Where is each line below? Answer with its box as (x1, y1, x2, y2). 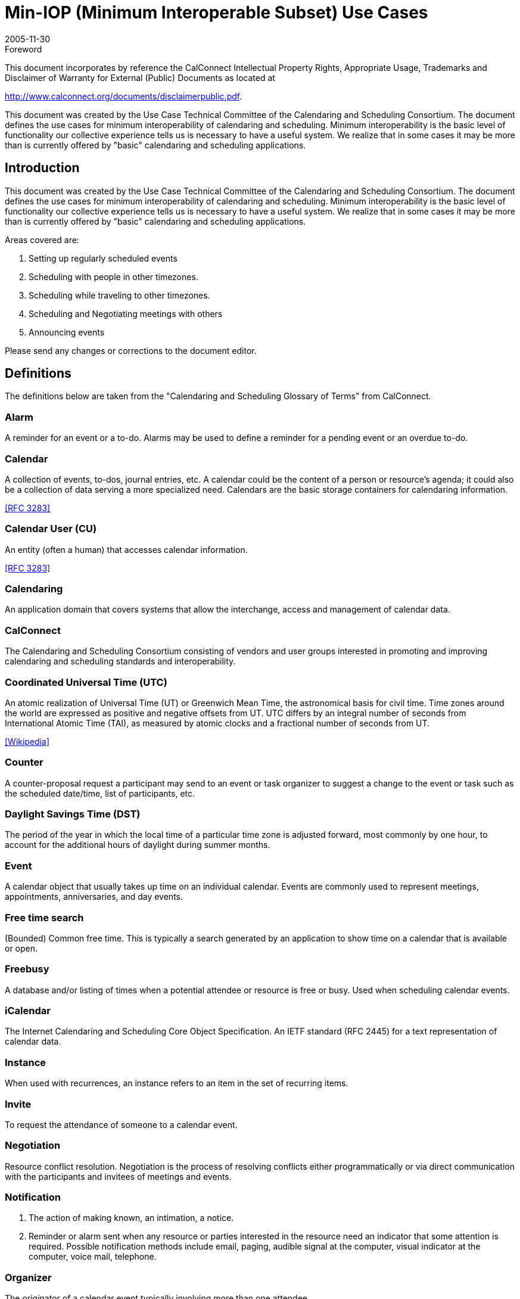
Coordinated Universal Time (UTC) (5, 676, 167, 688)
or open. (5, 943, 38, 953)
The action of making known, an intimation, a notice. (29, 1213, 234, 1223)
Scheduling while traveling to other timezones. (29, 290, 210, 300)
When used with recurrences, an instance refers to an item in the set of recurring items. (5, 1078, 348, 1089)
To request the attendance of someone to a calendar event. (5, 1119, 238, 1130)
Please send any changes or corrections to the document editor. (5, 345, 257, 356)
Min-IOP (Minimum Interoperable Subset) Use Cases (5, 2, 428, 23)
